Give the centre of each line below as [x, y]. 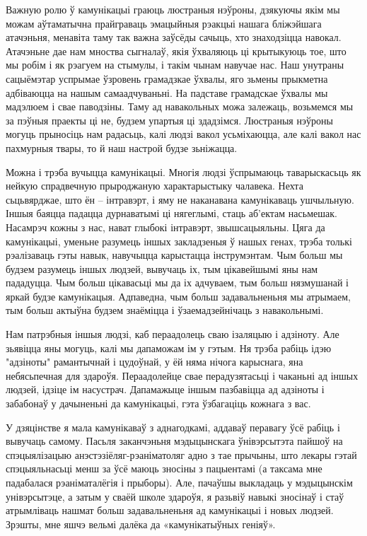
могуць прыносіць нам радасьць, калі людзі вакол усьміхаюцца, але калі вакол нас [183, 134]
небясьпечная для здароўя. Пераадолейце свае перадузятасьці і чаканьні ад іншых [182, 375]
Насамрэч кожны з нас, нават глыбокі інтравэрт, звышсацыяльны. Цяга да [165, 227]
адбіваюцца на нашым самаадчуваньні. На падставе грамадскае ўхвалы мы [167, 92]
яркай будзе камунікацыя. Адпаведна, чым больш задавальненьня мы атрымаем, [178, 296]
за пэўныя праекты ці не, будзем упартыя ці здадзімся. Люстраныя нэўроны [169, 120]
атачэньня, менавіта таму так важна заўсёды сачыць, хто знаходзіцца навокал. [174, 37]
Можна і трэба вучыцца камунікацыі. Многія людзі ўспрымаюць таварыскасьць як [183, 171]
